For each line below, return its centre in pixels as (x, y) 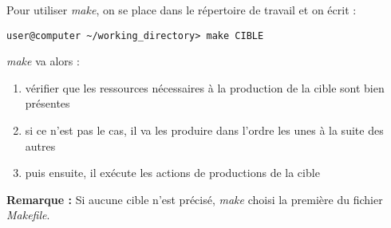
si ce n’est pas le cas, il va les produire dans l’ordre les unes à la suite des (204, 130)
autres (40, 145)
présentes (47, 103)
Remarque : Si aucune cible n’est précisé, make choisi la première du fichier (195, 199)
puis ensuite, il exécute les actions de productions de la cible (172, 173)
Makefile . (28, 215)
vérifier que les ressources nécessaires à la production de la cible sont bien (205, 87)
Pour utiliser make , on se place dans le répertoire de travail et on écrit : (182, 10)
